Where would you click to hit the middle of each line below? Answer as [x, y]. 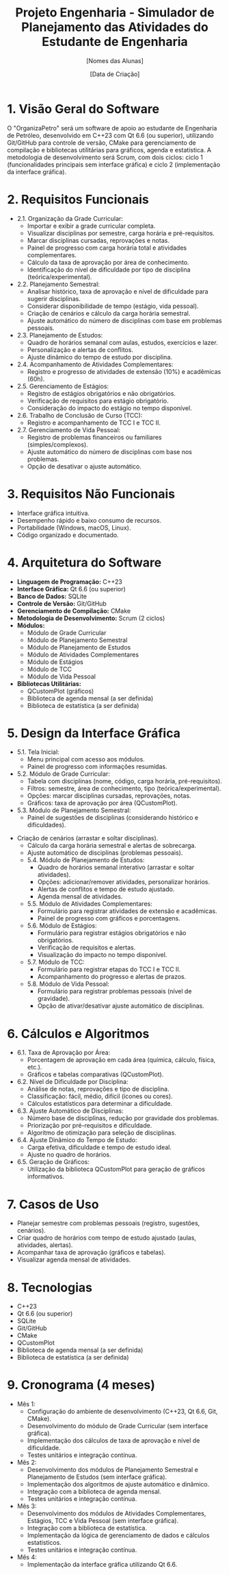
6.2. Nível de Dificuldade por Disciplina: [72, 1082]
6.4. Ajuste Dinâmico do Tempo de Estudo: [77, 1140]
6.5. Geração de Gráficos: [53, 1162]
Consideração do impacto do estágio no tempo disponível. [110, 408]
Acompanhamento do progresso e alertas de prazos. [112, 977]
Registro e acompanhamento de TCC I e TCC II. [94, 423]
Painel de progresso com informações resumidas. [97, 767]
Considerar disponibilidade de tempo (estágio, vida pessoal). [113, 306]
